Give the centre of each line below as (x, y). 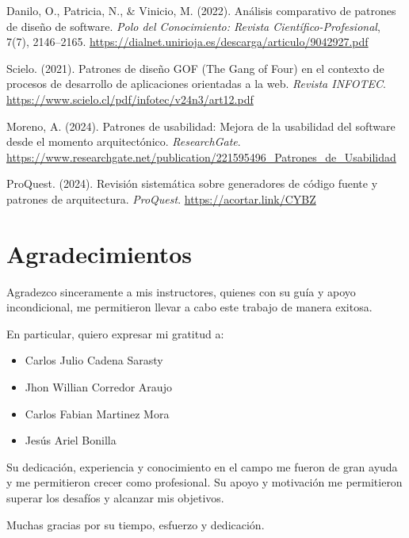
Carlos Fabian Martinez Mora (97, 413)
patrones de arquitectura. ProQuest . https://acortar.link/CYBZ (161, 198)
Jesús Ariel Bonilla (71, 440)
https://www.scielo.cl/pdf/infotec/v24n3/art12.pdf (130, 99)
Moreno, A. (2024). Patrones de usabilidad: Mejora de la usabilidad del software (201, 126)
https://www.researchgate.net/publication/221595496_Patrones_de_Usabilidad (201, 156)
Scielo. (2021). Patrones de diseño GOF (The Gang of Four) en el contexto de (195, 68)
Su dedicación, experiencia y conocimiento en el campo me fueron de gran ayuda (202, 466)
